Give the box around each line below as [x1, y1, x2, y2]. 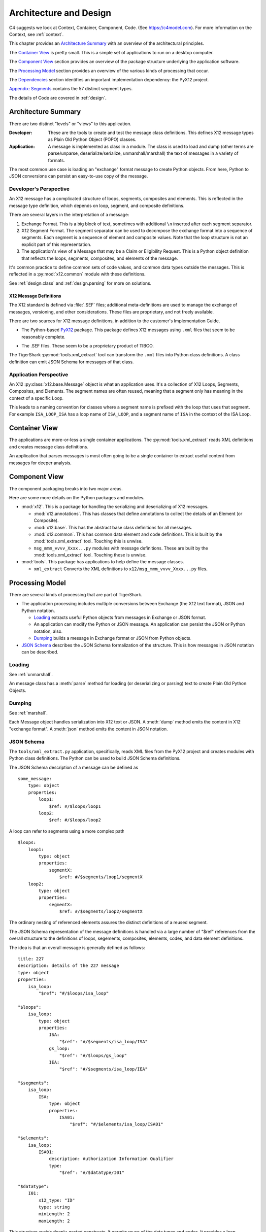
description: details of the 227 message [18, 963, 119, 968]
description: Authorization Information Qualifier [49, 1156, 174, 1162]
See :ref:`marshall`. [9, 710, 48, 716]
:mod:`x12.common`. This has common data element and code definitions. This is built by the [33, 531, 223, 537]
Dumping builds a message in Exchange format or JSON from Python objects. [33, 635, 192, 641]
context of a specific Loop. [9, 395, 64, 401]
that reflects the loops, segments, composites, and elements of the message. [21, 255, 178, 261]
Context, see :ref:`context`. [9, 31, 64, 37]
